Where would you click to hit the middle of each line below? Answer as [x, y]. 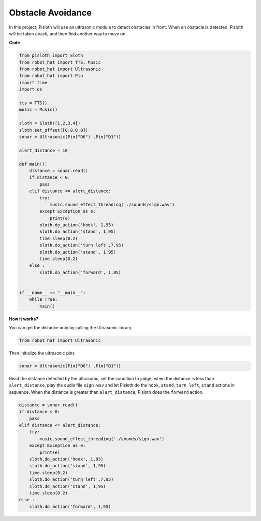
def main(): [33, 164]
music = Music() [38, 110]
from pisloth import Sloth [51, 55]
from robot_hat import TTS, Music [60, 62]
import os [31, 89]
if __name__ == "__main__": [52, 292]
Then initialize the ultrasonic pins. [42, 353]
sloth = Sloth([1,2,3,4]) [50, 123]
